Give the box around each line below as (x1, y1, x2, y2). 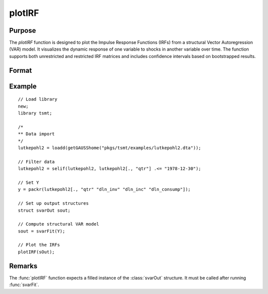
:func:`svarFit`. (9, 282, 39, 288)
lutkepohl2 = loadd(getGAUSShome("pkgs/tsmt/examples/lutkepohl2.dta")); (18, 145, 201, 151)
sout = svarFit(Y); (18, 228, 66, 234)
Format (9, 66, 32, 74)
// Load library (18, 97, 58, 102)
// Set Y (18, 179, 39, 185)
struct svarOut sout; (18, 207, 70, 213)
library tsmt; (18, 111, 52, 116)
